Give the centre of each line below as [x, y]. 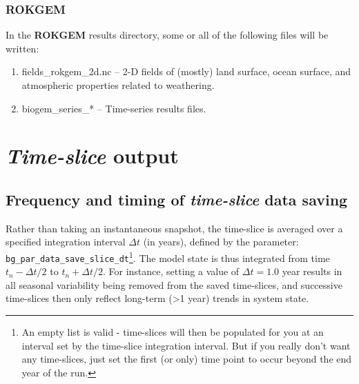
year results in [312, 271]
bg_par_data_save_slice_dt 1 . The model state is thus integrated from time [168, 256]
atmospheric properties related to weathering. [118, 85]
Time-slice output [92, 156]
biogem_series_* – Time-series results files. [114, 108]
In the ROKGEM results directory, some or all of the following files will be [167, 35]
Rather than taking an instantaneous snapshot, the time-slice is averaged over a [174, 228]
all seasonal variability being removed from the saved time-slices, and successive [174, 284]
